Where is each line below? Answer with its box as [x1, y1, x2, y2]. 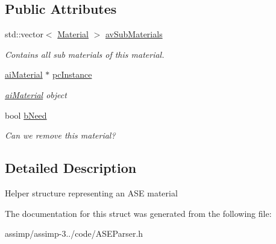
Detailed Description [5, 158, 137, 177]
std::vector [5, 28, 43, 40]
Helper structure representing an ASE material [5, 186, 178, 199]
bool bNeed [5, 108, 47, 121]
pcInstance [52, 68, 92, 81]
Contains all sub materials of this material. [5, 48, 165, 60]
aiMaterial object [5, 88, 67, 101]
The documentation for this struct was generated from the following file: [5, 207, 272, 219]
